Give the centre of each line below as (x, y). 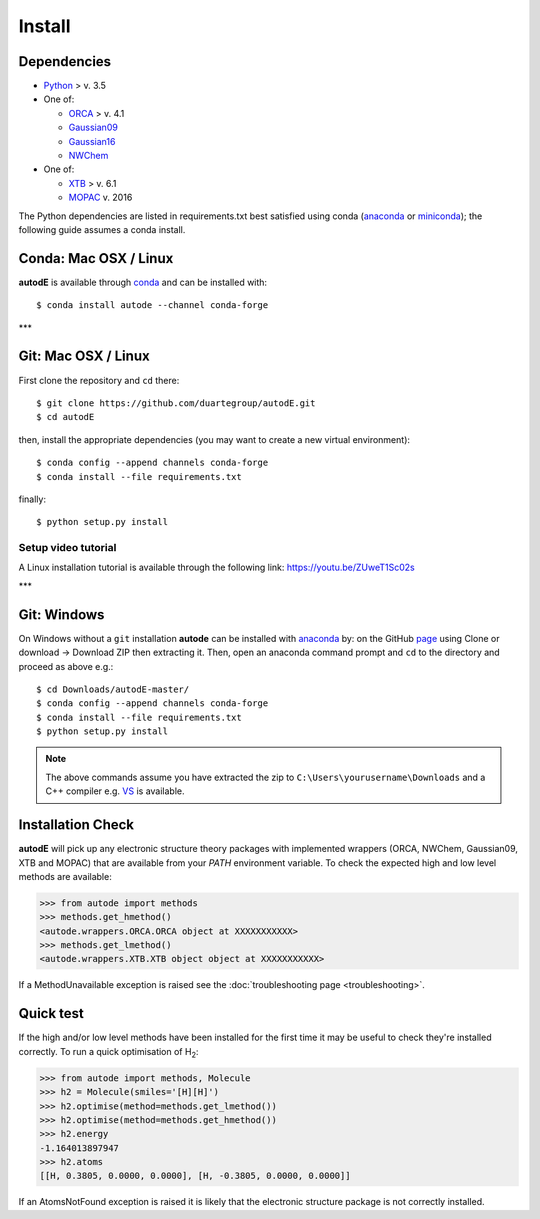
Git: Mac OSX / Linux (84, 356)
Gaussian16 (92, 141)
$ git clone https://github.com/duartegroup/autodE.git (176, 403)
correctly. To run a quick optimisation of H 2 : (108, 1052)
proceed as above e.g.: (66, 666)
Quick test (51, 1013)
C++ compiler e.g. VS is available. (115, 791)
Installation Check (76, 825)
